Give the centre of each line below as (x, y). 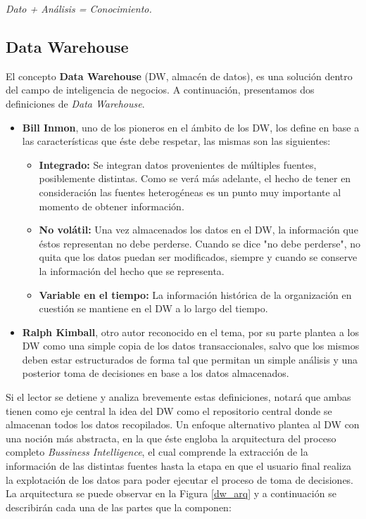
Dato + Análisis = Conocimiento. (79, 8)
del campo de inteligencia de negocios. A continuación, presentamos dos (160, 90)
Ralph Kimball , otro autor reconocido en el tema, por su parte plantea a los (191, 332)
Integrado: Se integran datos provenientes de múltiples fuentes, (178, 164)
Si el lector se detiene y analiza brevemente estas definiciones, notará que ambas (178, 397)
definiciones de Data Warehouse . (75, 103)
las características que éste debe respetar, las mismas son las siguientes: (176, 141)
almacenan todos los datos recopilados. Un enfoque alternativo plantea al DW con (183, 424)
